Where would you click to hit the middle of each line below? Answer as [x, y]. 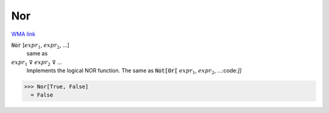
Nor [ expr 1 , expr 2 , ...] [40, 46]
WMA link [23, 34]
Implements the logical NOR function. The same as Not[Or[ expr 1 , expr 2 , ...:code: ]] [134, 71]
